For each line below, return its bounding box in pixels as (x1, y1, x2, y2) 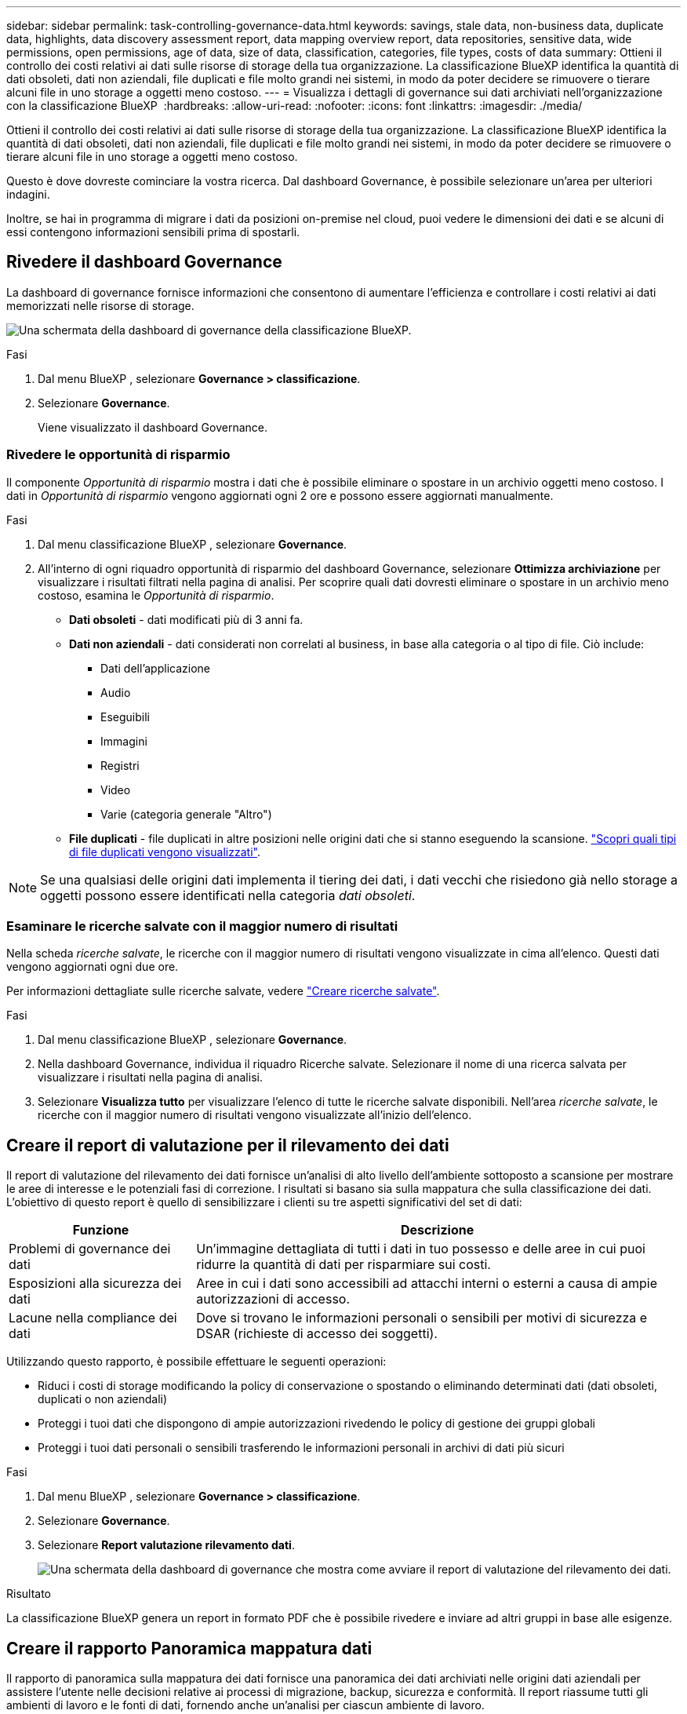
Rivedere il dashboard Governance (6, 252, 282, 272)
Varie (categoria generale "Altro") (100, 807, 272, 821)
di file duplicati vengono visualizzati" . (69, 844, 260, 859)
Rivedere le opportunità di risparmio (6, 447, 231, 463)
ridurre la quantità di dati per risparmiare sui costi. (196, 1256, 491, 1273)
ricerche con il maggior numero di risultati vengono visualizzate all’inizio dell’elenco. (38, 1108, 472, 1122)
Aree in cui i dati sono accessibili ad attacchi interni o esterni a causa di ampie (196, 1275, 658, 1292)
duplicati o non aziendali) (38, 1392, 168, 1406)
